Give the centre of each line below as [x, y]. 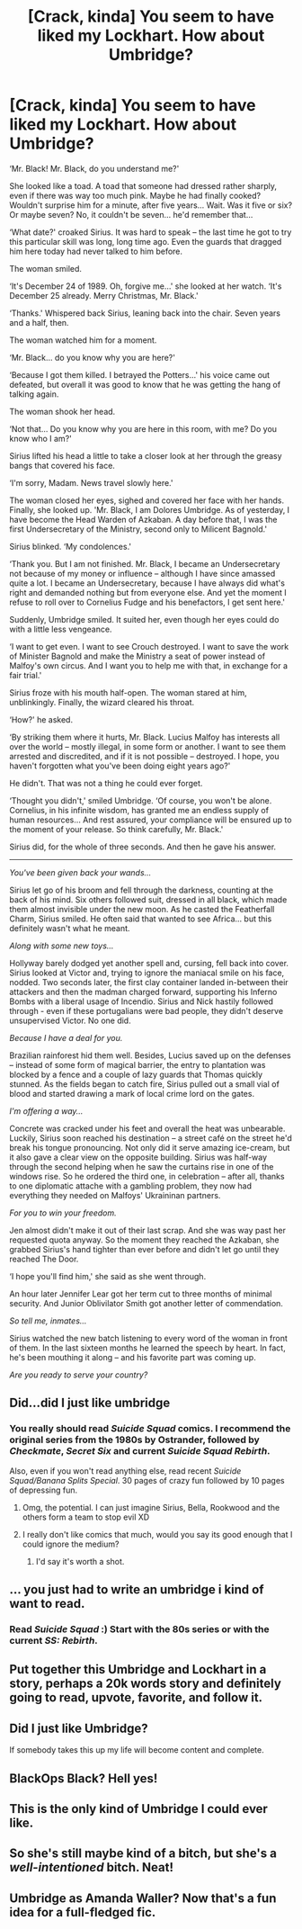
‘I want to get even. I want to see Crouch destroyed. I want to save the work [149, 646]
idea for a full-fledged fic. [83, 1912]
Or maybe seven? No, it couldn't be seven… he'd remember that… [131, 214]
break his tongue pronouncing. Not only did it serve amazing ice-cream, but [150, 1147]
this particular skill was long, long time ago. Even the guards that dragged [146, 241]
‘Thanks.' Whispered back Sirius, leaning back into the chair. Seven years [145, 313]
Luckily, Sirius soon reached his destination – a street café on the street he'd [151, 1138]
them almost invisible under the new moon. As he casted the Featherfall [142, 909]
